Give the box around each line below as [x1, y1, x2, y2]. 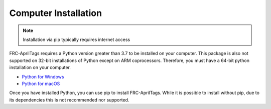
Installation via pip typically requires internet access [23, 36, 130, 42]
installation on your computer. [9, 64, 71, 70]
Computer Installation [9, 7, 102, 18]
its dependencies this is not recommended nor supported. [9, 96, 129, 102]
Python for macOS [22, 80, 60, 86]
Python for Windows [22, 73, 64, 79]
